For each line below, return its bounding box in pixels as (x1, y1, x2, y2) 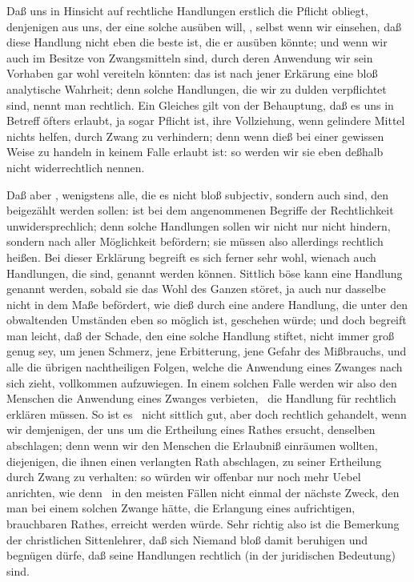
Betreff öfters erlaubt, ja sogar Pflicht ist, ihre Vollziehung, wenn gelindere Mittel (6, 112, 405, 129)
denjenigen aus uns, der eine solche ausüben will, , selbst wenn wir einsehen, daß (6, 18, 401, 34)
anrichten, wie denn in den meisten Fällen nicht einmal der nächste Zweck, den (6, 484, 400, 500)
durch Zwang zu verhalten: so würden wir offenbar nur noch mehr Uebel (6, 468, 361, 485)
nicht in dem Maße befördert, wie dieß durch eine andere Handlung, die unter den (6, 295, 408, 312)
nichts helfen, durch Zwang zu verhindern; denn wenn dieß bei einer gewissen (6, 127, 384, 144)
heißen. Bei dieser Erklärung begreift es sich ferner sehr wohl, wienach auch (6, 248, 376, 265)
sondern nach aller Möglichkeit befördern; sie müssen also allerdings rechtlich (6, 233, 384, 250)
